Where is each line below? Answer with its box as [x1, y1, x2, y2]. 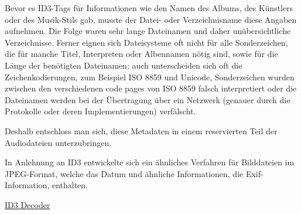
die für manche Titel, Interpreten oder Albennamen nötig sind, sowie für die [5, 47, 278, 60]
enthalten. [52, 179, 88, 191]
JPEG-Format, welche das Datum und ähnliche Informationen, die [5, 167, 244, 179]
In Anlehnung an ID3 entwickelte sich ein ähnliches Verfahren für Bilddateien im [5, 156, 295, 168]
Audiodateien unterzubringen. [5, 136, 112, 148]
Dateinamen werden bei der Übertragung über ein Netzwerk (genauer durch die [5, 93, 290, 106]
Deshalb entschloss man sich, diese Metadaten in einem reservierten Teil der [5, 124, 278, 137]
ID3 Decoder [5, 198, 50, 210]
